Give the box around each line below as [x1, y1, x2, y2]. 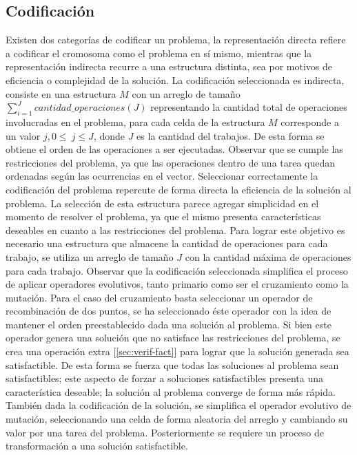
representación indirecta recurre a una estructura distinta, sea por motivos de [6, 59, 333, 74]
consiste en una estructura [6, 86, 116, 100]
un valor [6, 128, 41, 142]
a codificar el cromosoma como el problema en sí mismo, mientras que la [6, 45, 312, 60]
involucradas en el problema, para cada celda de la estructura [6, 114, 265, 129]
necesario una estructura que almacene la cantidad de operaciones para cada [6, 236, 328, 251]
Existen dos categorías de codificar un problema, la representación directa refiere [6, 32, 346, 47]
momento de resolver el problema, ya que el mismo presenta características [6, 209, 321, 224]
